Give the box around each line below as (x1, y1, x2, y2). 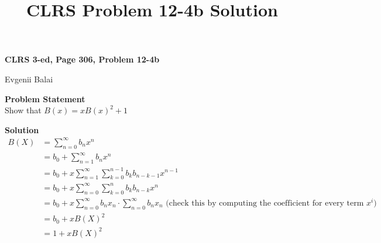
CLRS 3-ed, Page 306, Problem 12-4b (5, 53, 160, 65)
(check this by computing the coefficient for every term (166, 199, 364, 207)
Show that (5, 104, 42, 116)
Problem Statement (5, 92, 85, 105)
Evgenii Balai (5, 72, 53, 85)
